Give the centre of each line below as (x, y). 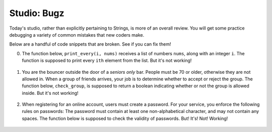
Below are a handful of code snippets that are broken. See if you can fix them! (90, 44)
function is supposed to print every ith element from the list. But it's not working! (107, 61)
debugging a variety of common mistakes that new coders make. (77, 35)
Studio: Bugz (37, 13)
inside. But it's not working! (50, 93)
